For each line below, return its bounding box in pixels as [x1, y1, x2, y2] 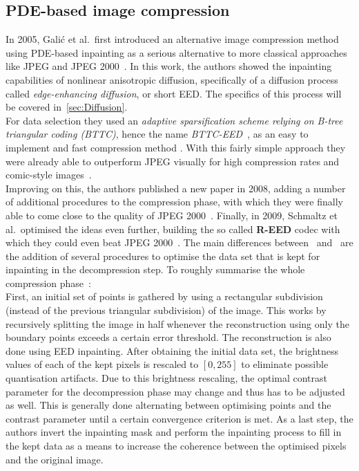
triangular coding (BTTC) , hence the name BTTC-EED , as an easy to [6, 127, 309, 141]
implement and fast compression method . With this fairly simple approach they [6, 140, 346, 154]
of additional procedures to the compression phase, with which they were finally [6, 194, 343, 209]
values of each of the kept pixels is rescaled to [6, 357, 199, 371]
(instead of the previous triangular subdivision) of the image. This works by [6, 303, 327, 317]
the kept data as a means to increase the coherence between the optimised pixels [6, 438, 347, 453]
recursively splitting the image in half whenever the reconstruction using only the [6, 316, 349, 331]
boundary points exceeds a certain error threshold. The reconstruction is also [6, 330, 331, 344]
